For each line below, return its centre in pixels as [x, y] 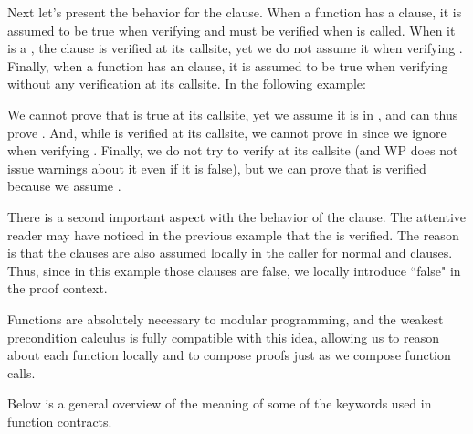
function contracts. [60, 421]
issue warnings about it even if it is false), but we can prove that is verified [217, 168]
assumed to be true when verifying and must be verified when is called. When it [231, 30]
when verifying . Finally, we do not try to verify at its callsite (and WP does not [233, 150]
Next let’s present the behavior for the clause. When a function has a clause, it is [235, 12]
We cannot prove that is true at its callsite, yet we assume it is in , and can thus [233, 114]
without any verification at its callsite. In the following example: [187, 84]
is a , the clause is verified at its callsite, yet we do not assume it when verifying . [235, 48]
